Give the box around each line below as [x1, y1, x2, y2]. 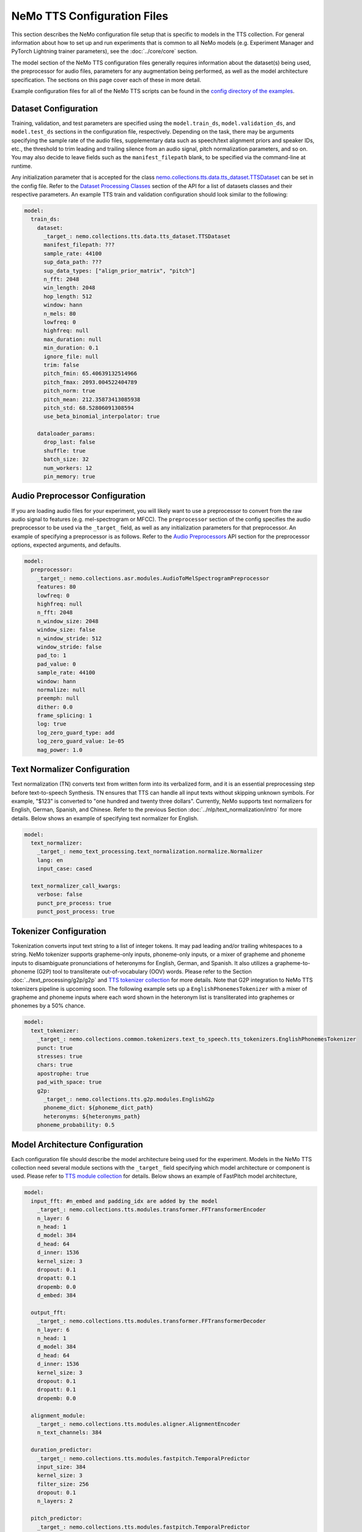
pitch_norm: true [43, 387, 96, 395]
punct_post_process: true [37, 908, 115, 916]
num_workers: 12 [43, 465, 92, 471]
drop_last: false [43, 439, 96, 446]
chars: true [37, 1061, 73, 1069]
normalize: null [37, 686, 86, 693]
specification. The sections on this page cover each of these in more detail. [11, 76, 201, 83]
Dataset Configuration [11, 103, 98, 113]
